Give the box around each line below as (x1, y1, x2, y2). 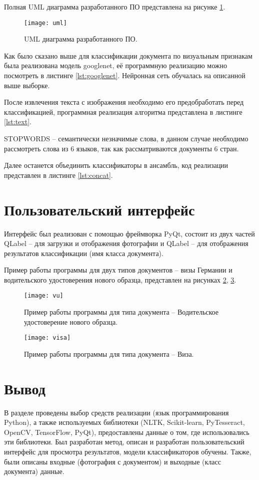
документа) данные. (4, 466, 64, 476)
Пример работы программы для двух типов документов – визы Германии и (4, 265, 232, 275)
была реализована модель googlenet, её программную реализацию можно (4, 60, 227, 71)
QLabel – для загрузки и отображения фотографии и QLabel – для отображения (4, 238, 248, 249)
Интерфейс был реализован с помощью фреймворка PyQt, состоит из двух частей (4, 228, 255, 238)
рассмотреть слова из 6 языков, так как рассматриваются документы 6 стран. (4, 143, 239, 153)
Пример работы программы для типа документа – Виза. (24, 348, 194, 359)
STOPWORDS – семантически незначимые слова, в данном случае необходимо (4, 133, 248, 143)
